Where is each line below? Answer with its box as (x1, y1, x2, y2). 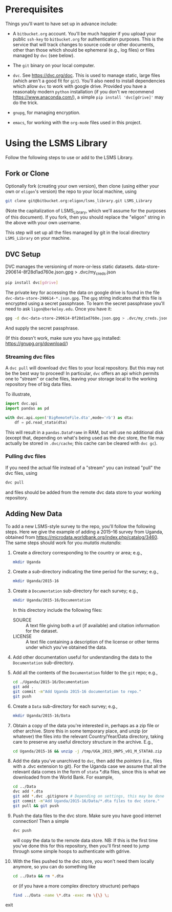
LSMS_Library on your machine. (5, 235, 71, 241)
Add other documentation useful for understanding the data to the (12, 654, 153, 661)
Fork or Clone (5, 169, 50, 178)
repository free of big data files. (5, 381, 72, 387)
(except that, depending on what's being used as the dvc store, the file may (5, 435, 165, 441)
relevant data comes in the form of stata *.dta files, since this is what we (12, 769, 166, 775)
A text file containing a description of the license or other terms (25, 639, 160, 645)
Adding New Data (5, 510, 62, 518)
